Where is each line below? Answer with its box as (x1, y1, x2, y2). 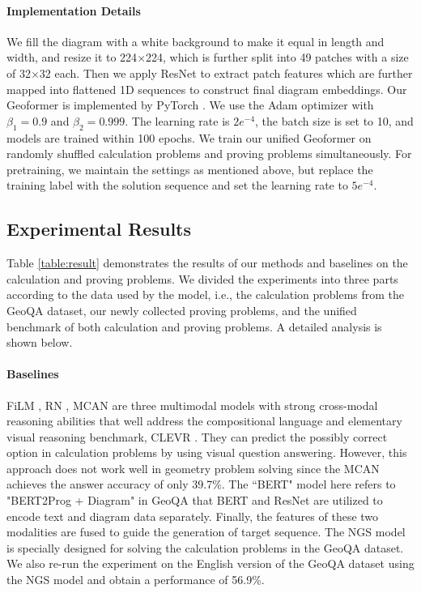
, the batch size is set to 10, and (255, 112, 414, 129)
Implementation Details (6, 2, 141, 19)
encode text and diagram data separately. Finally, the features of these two (6, 507, 379, 524)
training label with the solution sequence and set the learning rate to (6, 177, 348, 194)
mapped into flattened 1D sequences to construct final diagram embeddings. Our (6, 80, 407, 97)
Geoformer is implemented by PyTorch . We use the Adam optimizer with (6, 96, 374, 113)
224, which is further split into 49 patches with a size (146, 49, 409, 66)
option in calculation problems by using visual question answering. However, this (6, 444, 407, 461)
